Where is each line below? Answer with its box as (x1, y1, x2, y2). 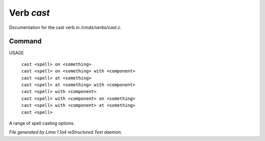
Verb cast (9, 7, 50, 18)
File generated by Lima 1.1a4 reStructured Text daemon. (9, 129, 122, 135)
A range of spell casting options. (9, 120, 75, 126)
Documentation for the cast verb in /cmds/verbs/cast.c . (9, 24, 122, 30)
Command (9, 37, 42, 46)
